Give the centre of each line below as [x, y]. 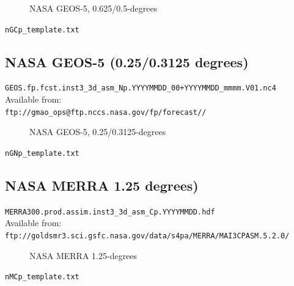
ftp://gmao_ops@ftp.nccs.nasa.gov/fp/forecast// [106, 112]
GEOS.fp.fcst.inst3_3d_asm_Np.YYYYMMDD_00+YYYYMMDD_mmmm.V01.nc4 [141, 88]
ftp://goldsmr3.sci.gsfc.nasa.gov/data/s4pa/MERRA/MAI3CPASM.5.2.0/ [147, 236]
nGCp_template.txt [42, 30]
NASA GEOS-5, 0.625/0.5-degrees [94, 8]
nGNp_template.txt [42, 153]
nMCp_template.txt [42, 277]
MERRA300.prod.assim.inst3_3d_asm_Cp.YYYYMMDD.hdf [110, 212]
